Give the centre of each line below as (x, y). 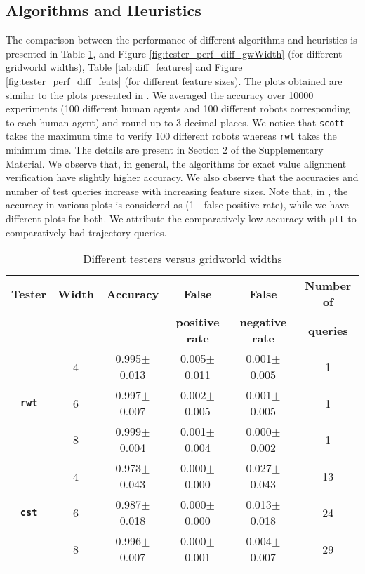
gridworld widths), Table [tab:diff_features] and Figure (124, 67)
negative (263, 322)
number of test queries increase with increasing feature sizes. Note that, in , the (177, 191)
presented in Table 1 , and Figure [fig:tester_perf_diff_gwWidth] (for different (174, 53)
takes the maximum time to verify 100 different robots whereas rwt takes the (171, 136)
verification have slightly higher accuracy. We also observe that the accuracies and (182, 177)
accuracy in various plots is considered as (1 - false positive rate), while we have (178, 205)
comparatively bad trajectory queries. (86, 232)
